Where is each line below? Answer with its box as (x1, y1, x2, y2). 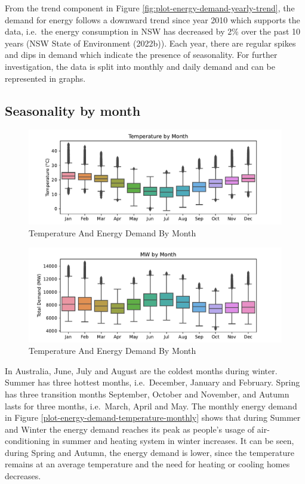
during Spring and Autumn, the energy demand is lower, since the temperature (5, 446, 294, 458)
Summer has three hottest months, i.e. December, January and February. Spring (5, 376, 300, 389)
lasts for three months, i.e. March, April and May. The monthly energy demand (5, 399, 297, 412)
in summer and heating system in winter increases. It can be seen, (53, 434, 294, 447)
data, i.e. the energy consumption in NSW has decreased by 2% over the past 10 (5, 25, 301, 38)
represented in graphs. (5, 72, 86, 84)
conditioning (5, 434, 50, 447)
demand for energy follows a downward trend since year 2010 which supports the (5, 13, 300, 26)
